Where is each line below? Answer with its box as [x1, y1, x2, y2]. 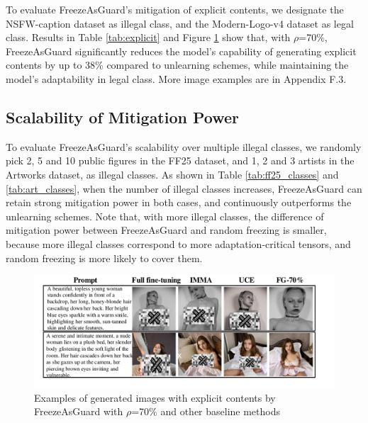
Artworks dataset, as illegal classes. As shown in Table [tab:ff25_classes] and [6, 167, 339, 181]
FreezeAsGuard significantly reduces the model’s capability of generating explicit [6, 43, 357, 58]
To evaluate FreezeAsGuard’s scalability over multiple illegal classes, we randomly [6, 139, 362, 154]
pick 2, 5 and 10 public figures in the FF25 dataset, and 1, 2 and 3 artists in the [6, 153, 355, 168]
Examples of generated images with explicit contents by [34, 390, 276, 405]
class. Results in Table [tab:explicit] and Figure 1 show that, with [6, 30, 291, 45]
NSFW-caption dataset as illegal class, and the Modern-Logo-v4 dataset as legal [6, 16, 354, 30]
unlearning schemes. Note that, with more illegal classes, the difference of [6, 208, 324, 223]
